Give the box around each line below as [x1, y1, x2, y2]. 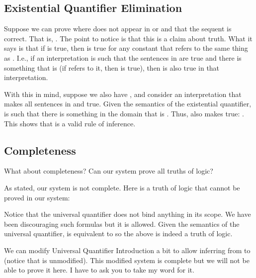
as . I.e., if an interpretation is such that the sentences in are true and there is [4, 52, 242, 63]
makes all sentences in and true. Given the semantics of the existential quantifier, [4, 98, 252, 109]
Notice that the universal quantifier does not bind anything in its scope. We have [4, 209, 251, 219]
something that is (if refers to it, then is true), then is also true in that [4, 62, 220, 73]
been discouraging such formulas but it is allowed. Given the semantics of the [4, 218, 240, 229]
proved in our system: [4, 192, 70, 202]
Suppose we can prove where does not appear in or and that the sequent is [4, 23, 232, 34]
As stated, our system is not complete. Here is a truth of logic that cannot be [4, 182, 240, 192]
